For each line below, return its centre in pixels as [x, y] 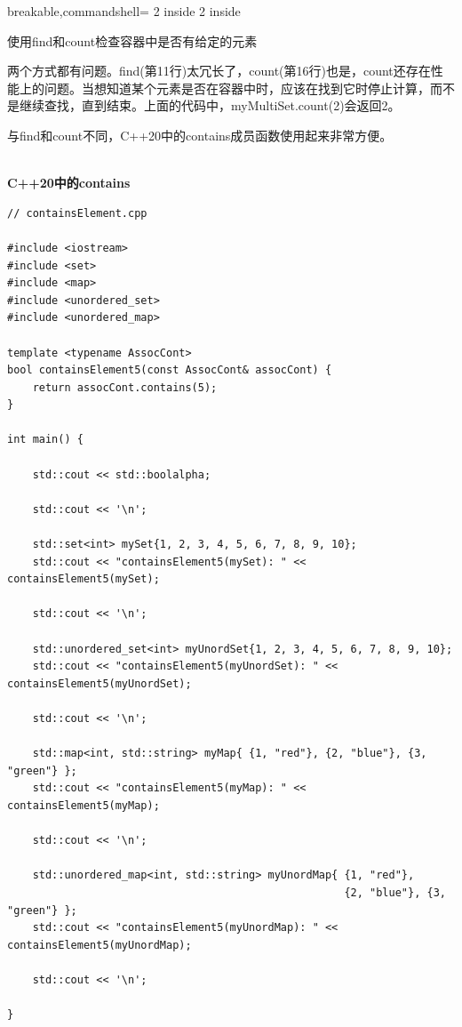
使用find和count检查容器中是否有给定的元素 [132, 40]
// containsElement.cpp [77, 213]
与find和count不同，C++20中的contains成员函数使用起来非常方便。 [200, 135]
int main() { [45, 440]
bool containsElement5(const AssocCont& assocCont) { [170, 370]
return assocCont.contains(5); [125, 387]
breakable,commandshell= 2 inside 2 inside [124, 11]
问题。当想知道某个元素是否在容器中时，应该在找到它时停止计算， [237, 88]
